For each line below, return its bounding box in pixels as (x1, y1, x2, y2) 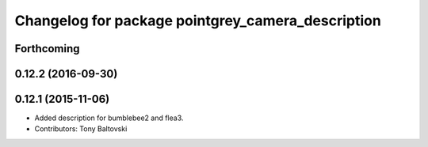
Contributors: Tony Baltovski (34, 124, 128, 134)
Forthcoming (14, 42, 80, 55)
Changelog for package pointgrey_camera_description (14, 12, 382, 29)
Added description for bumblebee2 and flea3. (34, 113, 184, 122)
